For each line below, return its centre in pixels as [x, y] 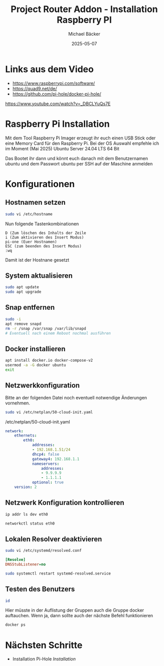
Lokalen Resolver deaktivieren [54, 539]
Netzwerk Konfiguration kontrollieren [65, 503]
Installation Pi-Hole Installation [44, 659]
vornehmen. [18, 403]
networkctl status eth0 [30, 523]
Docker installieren [35, 349]
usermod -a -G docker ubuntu [36, 365]
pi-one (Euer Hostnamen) [31, 242]
